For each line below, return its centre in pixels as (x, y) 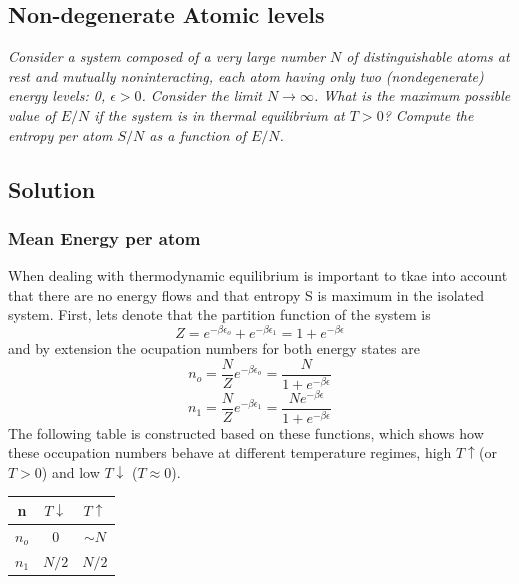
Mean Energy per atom (104, 237)
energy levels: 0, (57, 95)
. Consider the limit (201, 95)
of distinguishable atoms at (428, 56)
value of (32, 114)
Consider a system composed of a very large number (167, 56)
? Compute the (428, 114)
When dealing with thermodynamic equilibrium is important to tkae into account (258, 275)
